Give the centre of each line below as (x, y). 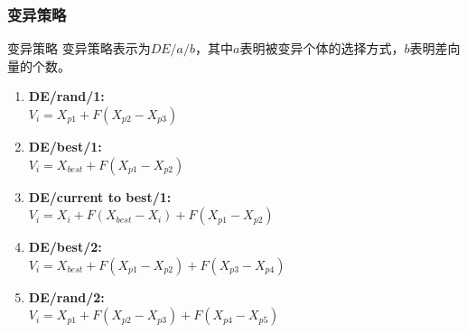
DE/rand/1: (66, 96)
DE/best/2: (65, 247)
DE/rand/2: (66, 296)
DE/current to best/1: (100, 196)
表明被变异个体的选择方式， (322, 48)
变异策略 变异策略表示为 (79, 48)
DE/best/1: (65, 146)
